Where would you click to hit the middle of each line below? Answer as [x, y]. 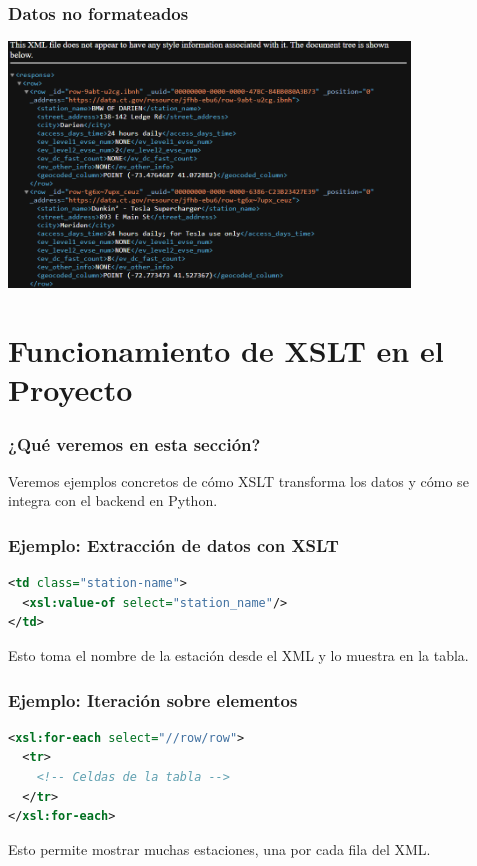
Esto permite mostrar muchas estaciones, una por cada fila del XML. [219, 848]
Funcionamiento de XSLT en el [226, 350]
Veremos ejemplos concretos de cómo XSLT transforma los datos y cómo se [238, 480]
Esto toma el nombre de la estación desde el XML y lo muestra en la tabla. [238, 655]
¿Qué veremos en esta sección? [134, 443]
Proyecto [70, 389]
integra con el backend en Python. [113, 500]
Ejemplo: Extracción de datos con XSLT [173, 544]
